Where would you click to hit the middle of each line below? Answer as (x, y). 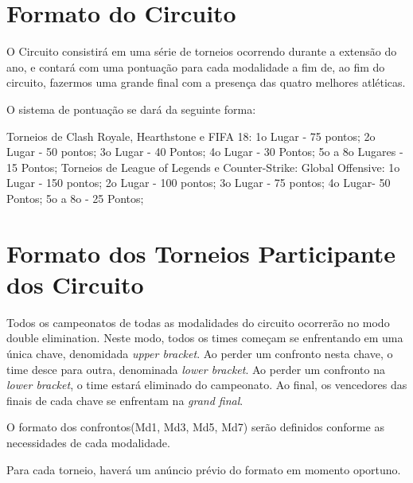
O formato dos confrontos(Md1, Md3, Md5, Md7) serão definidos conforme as (196, 427)
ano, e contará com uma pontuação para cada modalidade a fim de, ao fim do (196, 66)
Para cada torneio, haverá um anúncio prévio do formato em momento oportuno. (204, 469)
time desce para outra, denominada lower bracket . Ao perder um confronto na (196, 369)
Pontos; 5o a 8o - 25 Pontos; (75, 198)
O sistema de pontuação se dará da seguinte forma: (131, 109)
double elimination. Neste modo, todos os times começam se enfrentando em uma (205, 338)
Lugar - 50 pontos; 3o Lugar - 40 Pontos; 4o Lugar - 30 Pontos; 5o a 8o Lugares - (205, 152)
